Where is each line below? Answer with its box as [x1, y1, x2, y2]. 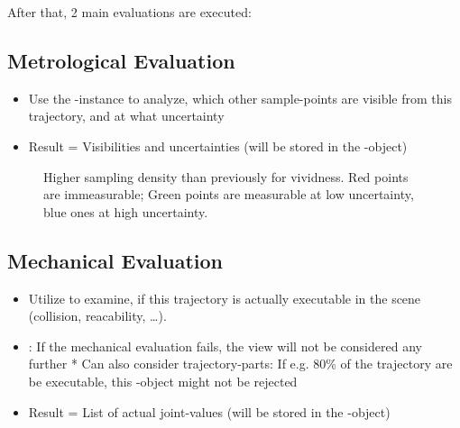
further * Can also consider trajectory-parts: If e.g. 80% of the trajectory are [28, 354, 453, 373]
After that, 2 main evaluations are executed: [7, 3, 252, 21]
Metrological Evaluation [7, 46, 235, 74]
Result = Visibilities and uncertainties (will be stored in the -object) [28, 136, 408, 155]
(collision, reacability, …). [28, 306, 167, 325]
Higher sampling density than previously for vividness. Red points [43, 167, 409, 186]
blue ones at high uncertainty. [43, 202, 208, 221]
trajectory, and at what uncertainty [28, 106, 225, 125]
